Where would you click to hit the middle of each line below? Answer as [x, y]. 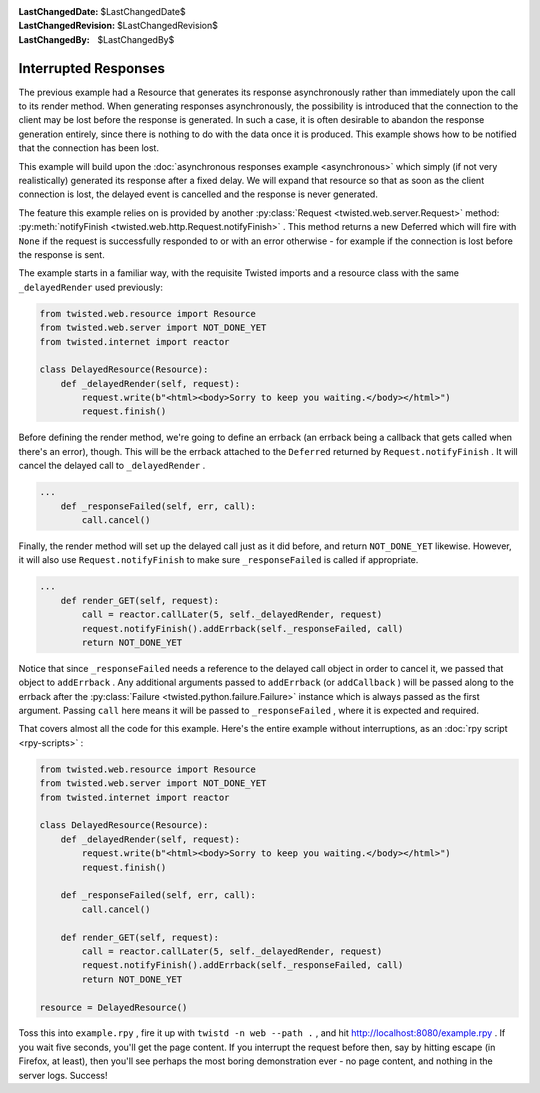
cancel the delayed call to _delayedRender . [112, 466]
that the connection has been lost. [89, 148]
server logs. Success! [63, 1075]
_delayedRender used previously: [91, 287]
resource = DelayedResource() [113, 1007]
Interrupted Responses [91, 68]
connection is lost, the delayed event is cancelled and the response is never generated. [198, 194]
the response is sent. [61, 254]
